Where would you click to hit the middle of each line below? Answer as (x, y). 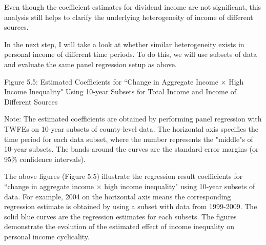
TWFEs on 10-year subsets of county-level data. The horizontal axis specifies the (131, 128)
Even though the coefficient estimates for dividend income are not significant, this (133, 7)
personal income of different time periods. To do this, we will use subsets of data (131, 54)
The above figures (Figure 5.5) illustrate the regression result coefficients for (124, 176)
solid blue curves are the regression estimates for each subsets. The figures (120, 216)
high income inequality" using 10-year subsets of (180, 186)
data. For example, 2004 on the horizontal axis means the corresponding (118, 196)
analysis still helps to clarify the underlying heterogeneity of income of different (129, 17)
